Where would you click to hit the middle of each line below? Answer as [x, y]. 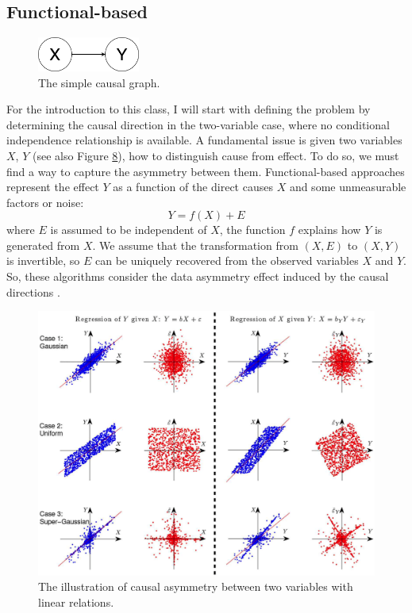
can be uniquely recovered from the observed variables [227, 261]
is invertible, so [43, 261]
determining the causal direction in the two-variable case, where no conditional [198, 124]
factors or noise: [45, 202]
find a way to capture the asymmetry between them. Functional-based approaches [206, 171]
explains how [329, 230]
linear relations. [76, 602]
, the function [252, 230]
